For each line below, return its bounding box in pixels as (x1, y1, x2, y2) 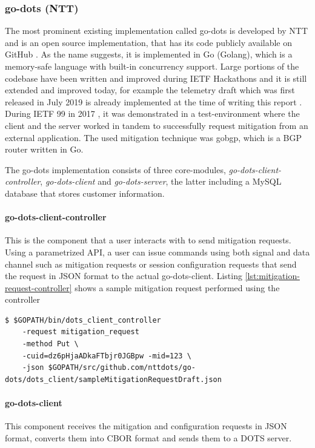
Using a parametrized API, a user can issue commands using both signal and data (5, 245, 310, 258)
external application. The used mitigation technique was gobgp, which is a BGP (5, 131, 302, 143)
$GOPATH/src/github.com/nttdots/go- (48, 363, 196, 372)
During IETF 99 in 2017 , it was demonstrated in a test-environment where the (5, 107, 300, 120)
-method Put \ (22, 340, 79, 349)
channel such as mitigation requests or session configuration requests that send (5, 257, 297, 270)
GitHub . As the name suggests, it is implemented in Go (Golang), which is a (5, 48, 293, 61)
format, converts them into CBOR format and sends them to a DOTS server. (5, 431, 292, 444)
